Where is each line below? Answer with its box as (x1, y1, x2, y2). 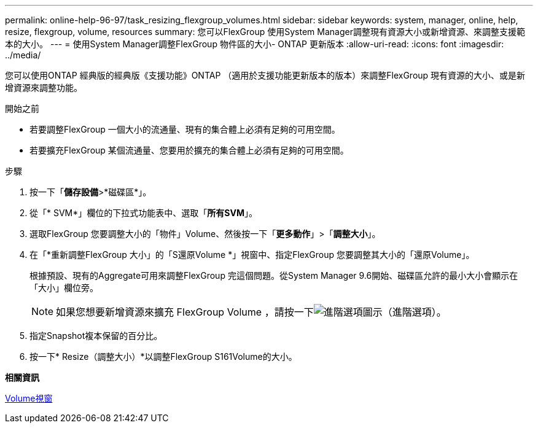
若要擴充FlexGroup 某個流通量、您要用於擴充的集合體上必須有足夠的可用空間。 (29, 145, 349, 155)
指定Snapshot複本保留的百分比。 (29, 330, 163, 341)
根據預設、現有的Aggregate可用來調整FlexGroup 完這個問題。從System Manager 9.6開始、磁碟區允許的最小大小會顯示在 (29, 270, 518, 281)
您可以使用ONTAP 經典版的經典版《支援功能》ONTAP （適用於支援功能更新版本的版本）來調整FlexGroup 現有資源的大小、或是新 (5, 70, 526, 80)
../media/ (5, 50, 41, 60)
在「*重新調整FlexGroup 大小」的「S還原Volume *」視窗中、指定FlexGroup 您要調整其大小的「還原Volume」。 (29, 249, 475, 260)
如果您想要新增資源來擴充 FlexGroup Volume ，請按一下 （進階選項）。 (56, 306, 446, 318)
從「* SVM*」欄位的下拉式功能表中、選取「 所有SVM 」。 (29, 208, 257, 218)
